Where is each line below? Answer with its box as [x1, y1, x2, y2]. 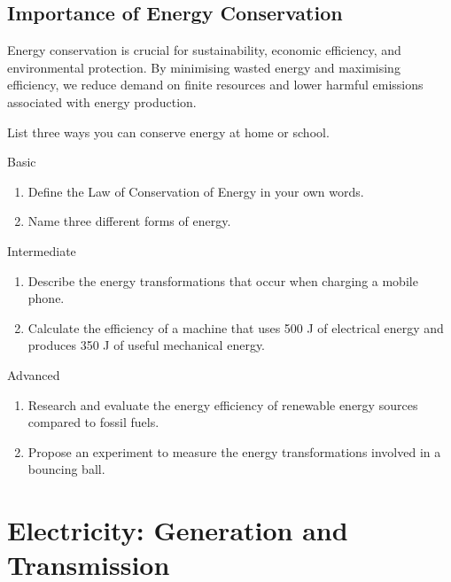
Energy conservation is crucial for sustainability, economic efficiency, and [7, 41, 401, 59]
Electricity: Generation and [7, 512, 348, 548]
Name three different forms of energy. [27, 212, 231, 230]
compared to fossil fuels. [27, 413, 159, 431]
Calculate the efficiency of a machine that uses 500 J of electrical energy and [27, 318, 444, 337]
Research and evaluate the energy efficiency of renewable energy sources [27, 395, 418, 414]
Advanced [7, 365, 60, 384]
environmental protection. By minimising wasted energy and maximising [7, 58, 400, 76]
